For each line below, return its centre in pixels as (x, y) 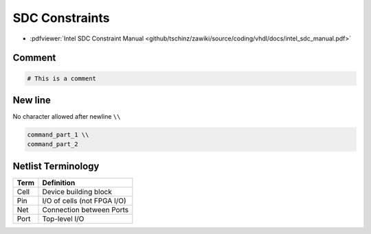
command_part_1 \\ (58, 135)
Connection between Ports (86, 209)
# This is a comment (61, 78)
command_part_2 (53, 144)
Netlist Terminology (56, 166)
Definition (59, 183)
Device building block (77, 191)
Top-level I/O (63, 218)
